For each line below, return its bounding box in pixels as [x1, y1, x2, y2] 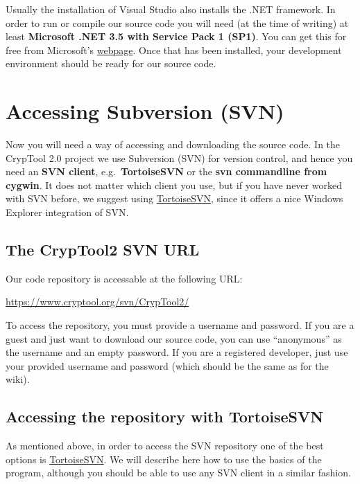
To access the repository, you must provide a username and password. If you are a [6, 318, 354, 332]
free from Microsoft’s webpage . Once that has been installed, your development [6, 42, 342, 57]
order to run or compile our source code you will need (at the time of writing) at [6, 15, 349, 30]
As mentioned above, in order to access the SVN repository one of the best [6, 438, 324, 453]
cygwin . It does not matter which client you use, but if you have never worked [6, 177, 342, 192]
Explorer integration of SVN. [6, 205, 129, 219]
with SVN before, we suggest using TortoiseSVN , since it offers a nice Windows [6, 191, 343, 206]
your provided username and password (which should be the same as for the [6, 358, 329, 373]
